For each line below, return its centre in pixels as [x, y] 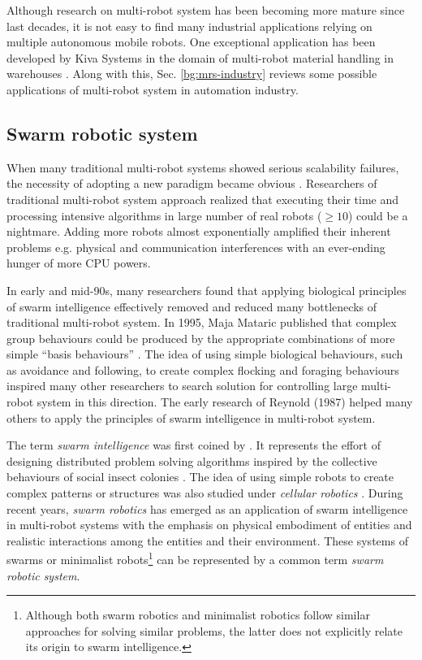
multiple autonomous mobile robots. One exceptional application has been [191, 42]
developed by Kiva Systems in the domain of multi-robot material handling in [200, 57]
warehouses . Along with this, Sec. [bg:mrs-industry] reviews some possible [192, 74]
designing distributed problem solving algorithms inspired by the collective [192, 460]
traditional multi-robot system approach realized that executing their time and [202, 199]
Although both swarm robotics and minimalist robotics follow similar [198, 615]
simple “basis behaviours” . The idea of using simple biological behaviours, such [205, 354]
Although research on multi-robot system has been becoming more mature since [206, 10]
